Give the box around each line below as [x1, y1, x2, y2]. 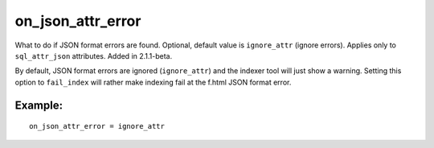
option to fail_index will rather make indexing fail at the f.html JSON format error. [14, 77, 292, 87]
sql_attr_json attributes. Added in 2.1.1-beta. [14, 51, 173, 60]
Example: [14, 98, 63, 112]
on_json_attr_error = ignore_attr [29, 121, 165, 131]
